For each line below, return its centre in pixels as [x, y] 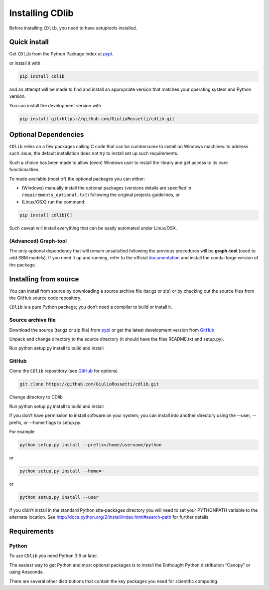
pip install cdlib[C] [46, 215]
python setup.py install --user [59, 497]
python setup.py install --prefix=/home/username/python [91, 445]
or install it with [25, 63]
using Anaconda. [27, 572]
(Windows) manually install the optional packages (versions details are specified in [107, 188]
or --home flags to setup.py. [52, 422]
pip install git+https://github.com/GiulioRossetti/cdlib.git [97, 119]
